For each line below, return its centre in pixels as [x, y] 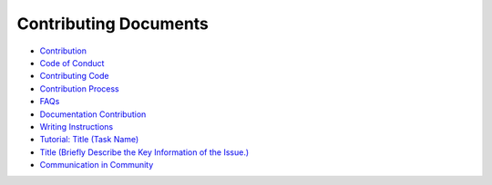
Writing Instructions [77, 126]
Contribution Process [80, 88]
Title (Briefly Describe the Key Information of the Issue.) [144, 152]
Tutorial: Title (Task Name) [89, 140]
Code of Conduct [72, 63]
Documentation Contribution [93, 114]
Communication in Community [97, 165]
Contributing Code [74, 76]
